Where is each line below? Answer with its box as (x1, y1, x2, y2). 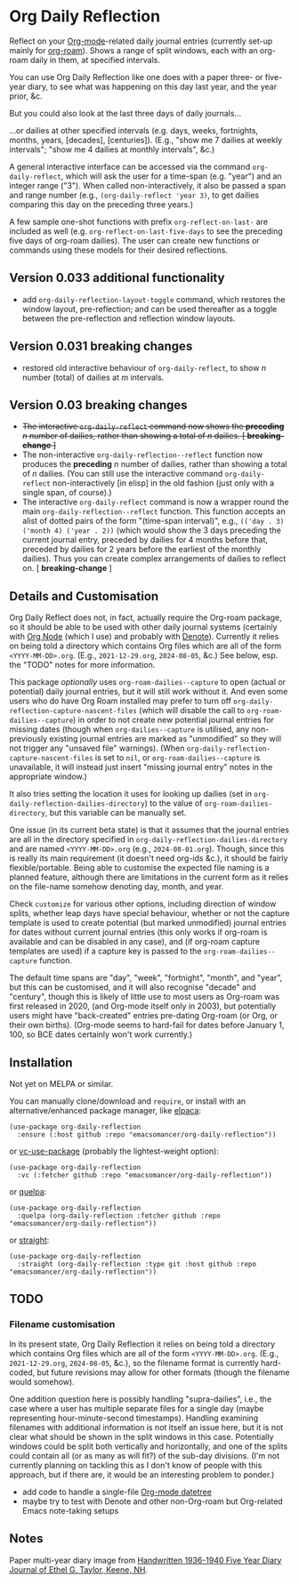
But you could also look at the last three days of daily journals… (9, 108, 242, 118)
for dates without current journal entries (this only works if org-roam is (9, 927, 268, 937)
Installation (9, 1055, 73, 1070)
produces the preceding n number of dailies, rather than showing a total (21, 459, 287, 470)
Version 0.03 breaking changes (9, 398, 189, 413)
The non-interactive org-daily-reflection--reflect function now (21, 449, 263, 460)
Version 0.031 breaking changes (9, 339, 193, 354)
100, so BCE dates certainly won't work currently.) (9, 1029, 193, 1040)
